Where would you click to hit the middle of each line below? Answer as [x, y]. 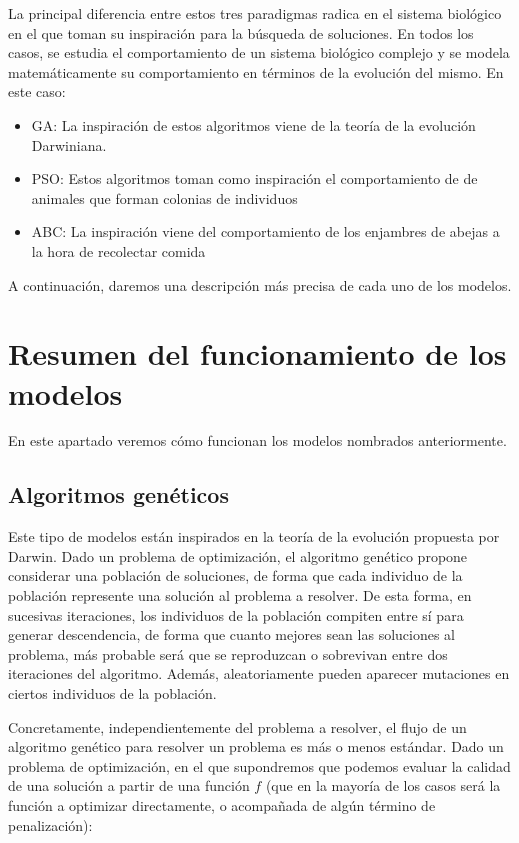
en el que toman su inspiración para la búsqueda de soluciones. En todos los [241, 32]
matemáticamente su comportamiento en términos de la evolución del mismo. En [256, 71]
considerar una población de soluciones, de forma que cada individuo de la [235, 575]
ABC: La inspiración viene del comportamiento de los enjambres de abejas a [265, 231]
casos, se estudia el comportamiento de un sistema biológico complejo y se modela [259, 52]
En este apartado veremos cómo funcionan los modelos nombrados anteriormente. [257, 440]
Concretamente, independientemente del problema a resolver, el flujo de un [237, 726]
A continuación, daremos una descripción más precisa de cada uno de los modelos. [260, 284]
